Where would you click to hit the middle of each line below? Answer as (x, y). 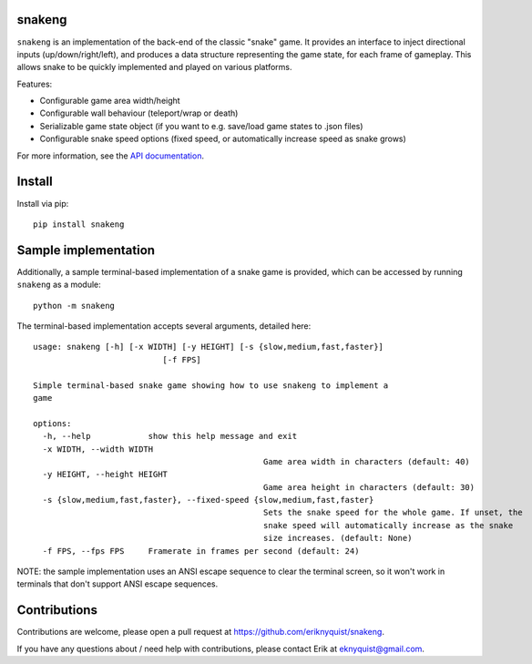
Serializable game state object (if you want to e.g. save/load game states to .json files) (201, 126)
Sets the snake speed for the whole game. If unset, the (393, 513)
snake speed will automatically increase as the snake (388, 525)
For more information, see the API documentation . (111, 156)
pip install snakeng (79, 224)
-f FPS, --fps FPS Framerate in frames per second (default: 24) (201, 551)
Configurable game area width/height (110, 101)
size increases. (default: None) (338, 538)
